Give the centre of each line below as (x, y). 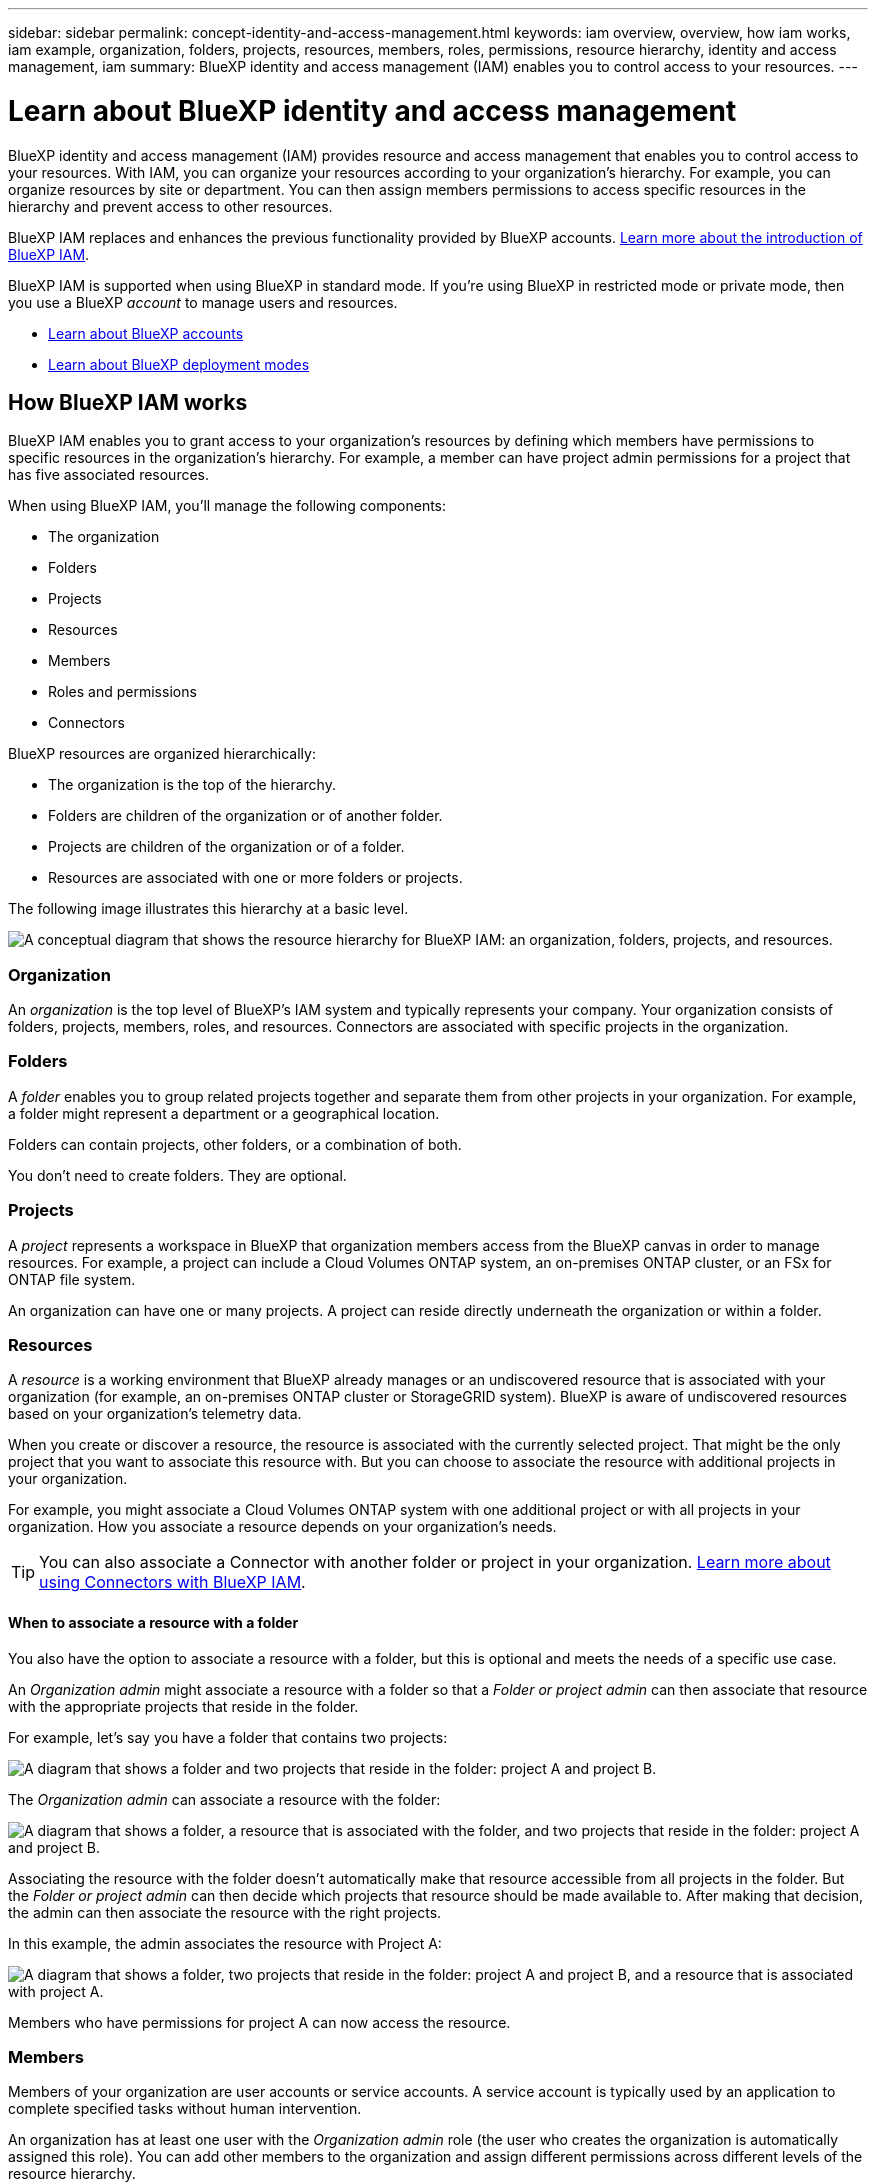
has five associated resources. (109, 475)
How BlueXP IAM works (128, 402)
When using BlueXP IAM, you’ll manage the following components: (227, 506)
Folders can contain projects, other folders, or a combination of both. (235, 1144)
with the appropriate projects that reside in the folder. (183, 1706)
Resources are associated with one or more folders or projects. (255, 878)
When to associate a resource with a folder (153, 1622)
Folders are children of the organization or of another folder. (245, 816)
